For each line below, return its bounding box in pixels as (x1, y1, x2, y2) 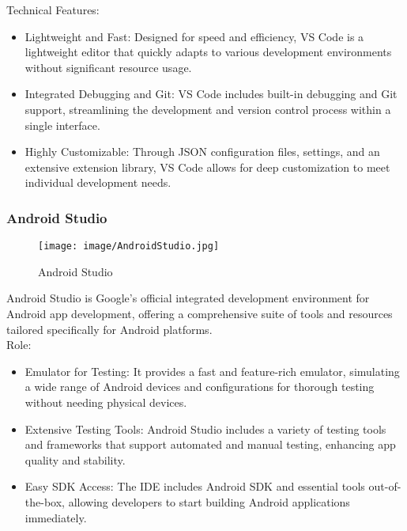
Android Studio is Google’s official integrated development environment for (6, 290, 370, 306)
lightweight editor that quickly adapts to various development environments (24, 44, 392, 60)
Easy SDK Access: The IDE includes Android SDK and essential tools (24, 478, 365, 495)
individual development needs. (24, 174, 171, 191)
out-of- (368, 478, 401, 495)
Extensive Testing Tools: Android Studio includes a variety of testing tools (24, 420, 386, 437)
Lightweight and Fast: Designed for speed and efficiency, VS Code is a (24, 28, 364, 44)
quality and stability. (24, 451, 126, 468)
